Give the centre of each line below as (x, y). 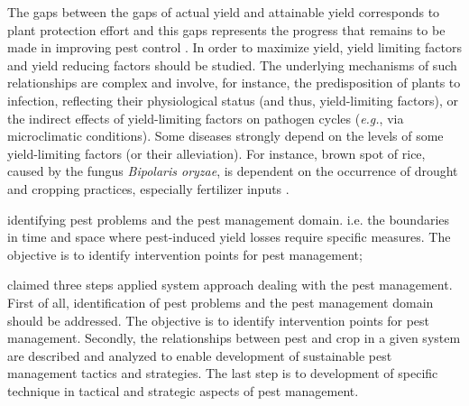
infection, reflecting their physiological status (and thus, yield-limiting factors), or (233, 100)
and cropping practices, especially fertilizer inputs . (148, 188)
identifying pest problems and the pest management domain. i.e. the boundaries (229, 219)
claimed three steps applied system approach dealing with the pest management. (230, 285)
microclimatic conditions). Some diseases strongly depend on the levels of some (225, 136)
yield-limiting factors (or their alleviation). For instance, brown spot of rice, (216, 153)
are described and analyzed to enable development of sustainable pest (200, 355)
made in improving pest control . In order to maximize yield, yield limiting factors (234, 47)
